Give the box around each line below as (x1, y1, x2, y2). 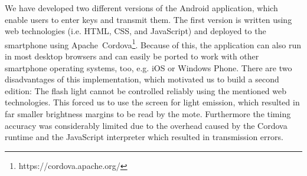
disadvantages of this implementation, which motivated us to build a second (5, 73, 279, 85)
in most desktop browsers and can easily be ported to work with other (5, 50, 259, 62)
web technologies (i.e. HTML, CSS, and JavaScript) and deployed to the (5, 25, 266, 37)
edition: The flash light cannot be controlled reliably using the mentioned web (5, 84, 287, 97)
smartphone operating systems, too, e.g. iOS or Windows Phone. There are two (5, 61, 292, 74)
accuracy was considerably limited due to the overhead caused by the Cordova (5, 119, 288, 131)
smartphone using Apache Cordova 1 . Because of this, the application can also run (5, 36, 301, 51)
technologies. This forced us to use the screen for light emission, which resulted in (5, 96, 300, 108)
